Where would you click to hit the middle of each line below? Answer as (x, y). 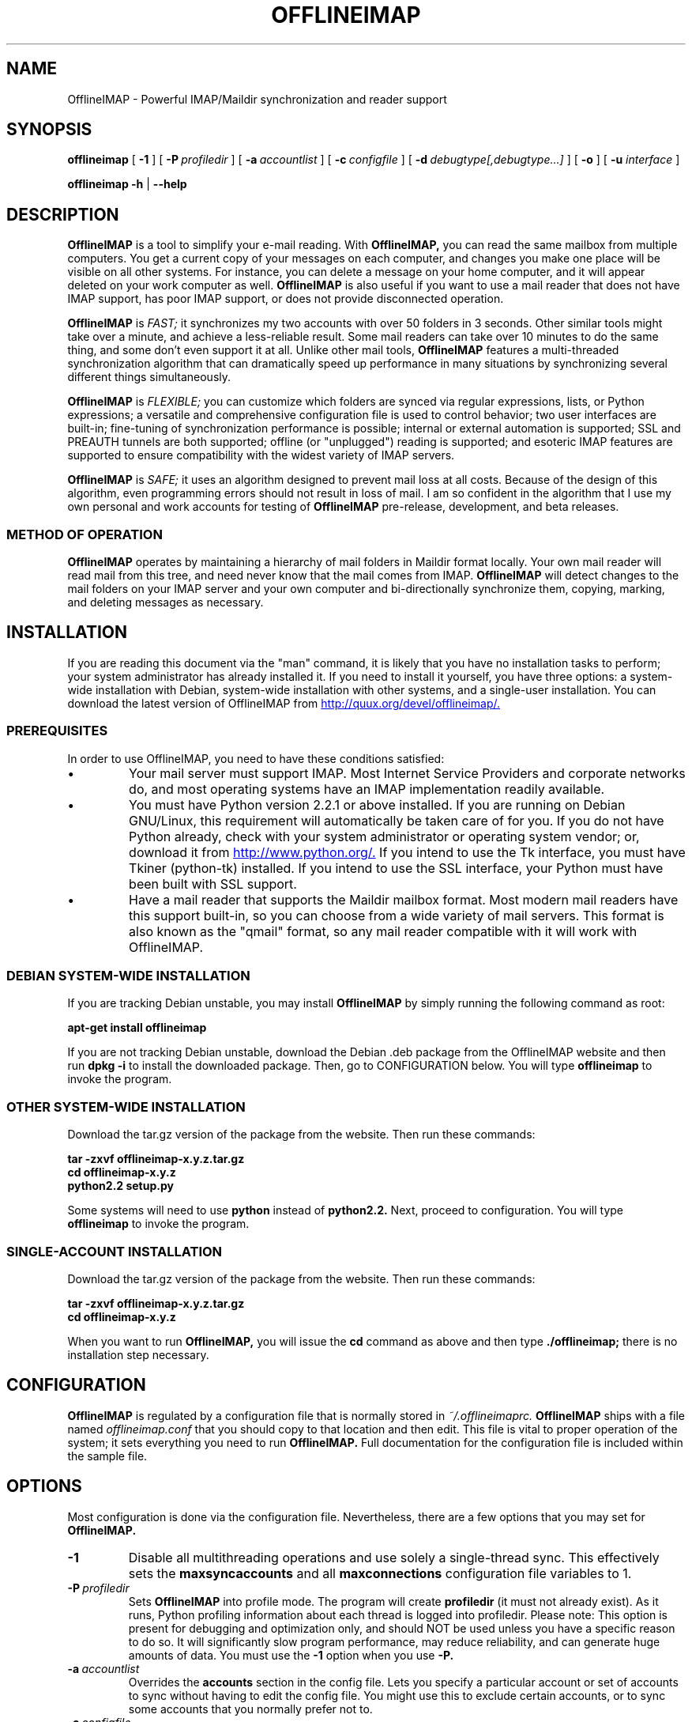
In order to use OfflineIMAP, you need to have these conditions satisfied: (256, 758)
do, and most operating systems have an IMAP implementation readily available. (367, 789)
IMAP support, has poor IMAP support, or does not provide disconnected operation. (286, 299)
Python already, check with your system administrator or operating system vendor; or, (384, 836)
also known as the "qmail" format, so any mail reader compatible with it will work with (383, 931)
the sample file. (107, 1456)
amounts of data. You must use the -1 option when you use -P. (291, 1655)
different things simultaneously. (149, 377)
